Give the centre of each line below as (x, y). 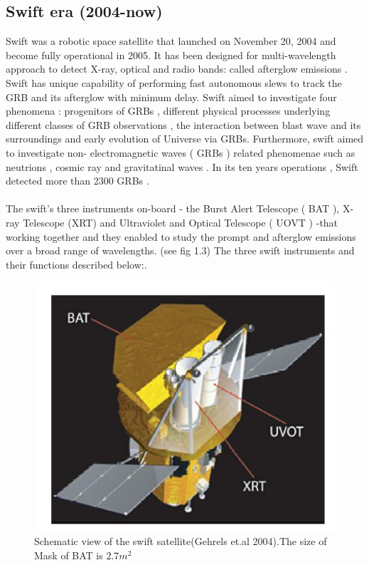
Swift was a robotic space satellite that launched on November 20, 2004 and (171, 41)
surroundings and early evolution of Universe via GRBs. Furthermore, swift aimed (185, 139)
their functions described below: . (76, 264)
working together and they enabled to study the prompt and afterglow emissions (181, 236)
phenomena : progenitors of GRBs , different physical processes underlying (168, 111)
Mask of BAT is (69, 555)
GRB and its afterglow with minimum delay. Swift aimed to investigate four (171, 97)
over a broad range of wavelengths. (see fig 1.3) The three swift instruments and (180, 250)
